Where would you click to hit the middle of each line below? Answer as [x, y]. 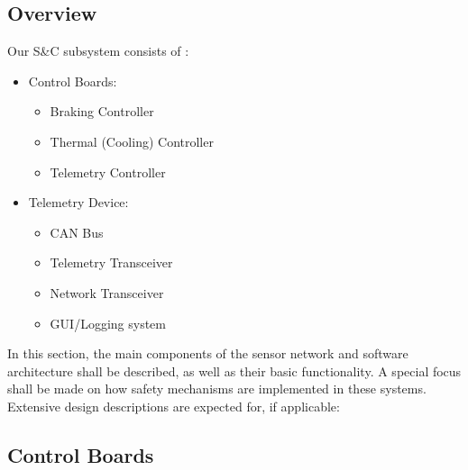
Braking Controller [102, 111]
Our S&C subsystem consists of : [98, 51]
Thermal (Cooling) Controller [132, 141]
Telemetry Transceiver [111, 262]
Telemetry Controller [108, 172]
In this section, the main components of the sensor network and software [208, 353]
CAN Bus [77, 232]
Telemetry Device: [78, 202]
